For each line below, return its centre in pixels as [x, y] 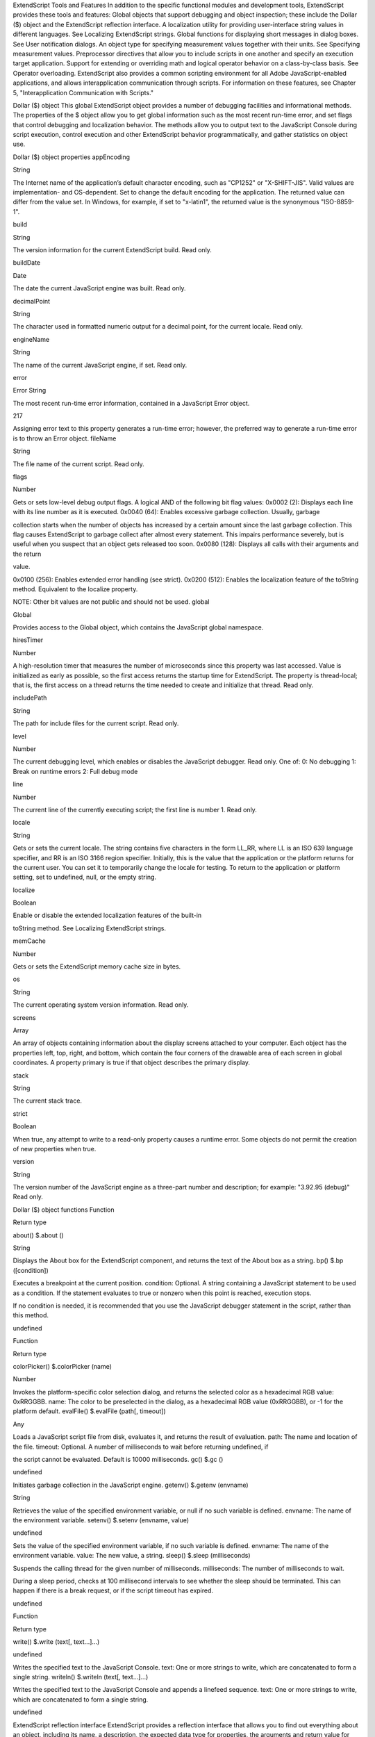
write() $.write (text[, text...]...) [56, 1641]
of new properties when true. [55, 1149]
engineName [31, 339]
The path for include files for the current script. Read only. [96, 723]
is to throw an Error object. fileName [65, 438]
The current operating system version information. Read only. [101, 1005]
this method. [31, 1315]
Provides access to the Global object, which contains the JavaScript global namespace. [138, 627]
